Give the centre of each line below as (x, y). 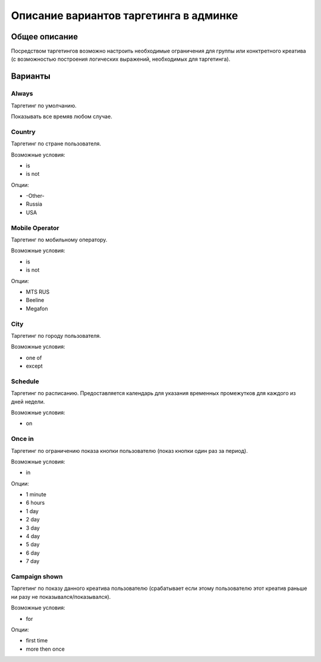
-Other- (35, 196)
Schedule (25, 381)
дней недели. (28, 402)
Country (23, 132)
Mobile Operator (35, 228)
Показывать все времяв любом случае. (62, 116)
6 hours (35, 503)
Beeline (35, 300)
